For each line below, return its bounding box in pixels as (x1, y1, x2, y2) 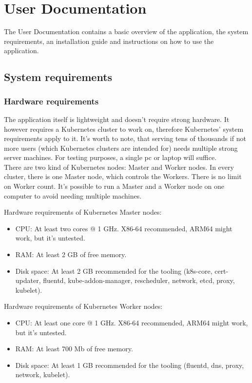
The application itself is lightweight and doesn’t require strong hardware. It (4, 114, 230, 124)
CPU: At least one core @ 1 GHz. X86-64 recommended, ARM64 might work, (15, 318, 248, 327)
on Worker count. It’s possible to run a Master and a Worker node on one (4, 181, 225, 191)
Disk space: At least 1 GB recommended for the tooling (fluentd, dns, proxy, (15, 360, 244, 370)
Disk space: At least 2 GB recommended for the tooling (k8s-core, (15, 265, 213, 276)
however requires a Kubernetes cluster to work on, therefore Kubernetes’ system (4, 123, 244, 134)
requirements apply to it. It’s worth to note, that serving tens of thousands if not (4, 133, 246, 143)
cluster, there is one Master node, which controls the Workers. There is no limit (4, 171, 242, 181)
